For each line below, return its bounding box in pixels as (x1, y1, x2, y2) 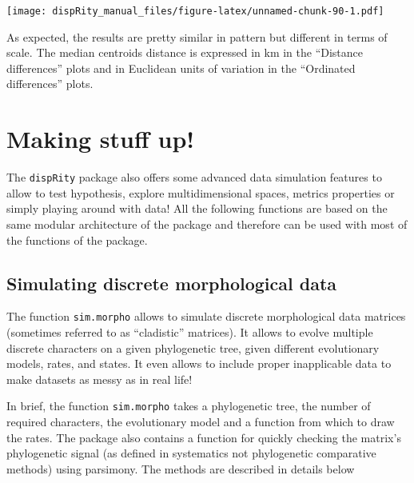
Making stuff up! (6, 122, 195, 155)
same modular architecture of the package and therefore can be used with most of (6, 216, 408, 232)
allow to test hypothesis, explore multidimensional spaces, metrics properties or (6, 184, 395, 201)
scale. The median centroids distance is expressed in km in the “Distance (6, 44, 364, 61)
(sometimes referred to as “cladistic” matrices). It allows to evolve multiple (6, 324, 373, 341)
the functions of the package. (6, 231, 148, 248)
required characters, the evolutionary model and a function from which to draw (6, 413, 395, 430)
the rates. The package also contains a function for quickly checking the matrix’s (6, 429, 401, 445)
